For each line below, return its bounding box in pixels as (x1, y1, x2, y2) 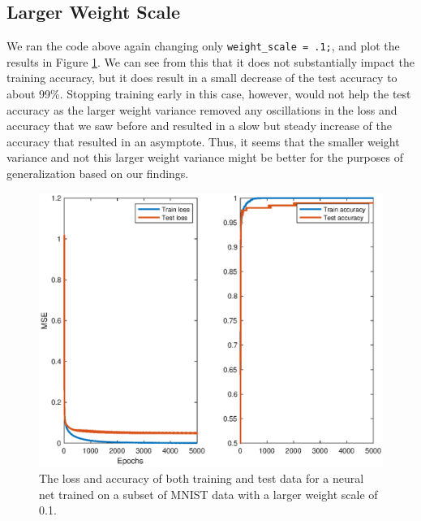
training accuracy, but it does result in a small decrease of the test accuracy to (6, 69, 397, 86)
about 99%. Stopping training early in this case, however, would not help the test (6, 85, 411, 102)
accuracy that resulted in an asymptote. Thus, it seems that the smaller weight (6, 132, 400, 150)
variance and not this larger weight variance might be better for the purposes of (6, 149, 403, 166)
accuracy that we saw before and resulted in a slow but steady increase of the (6, 117, 392, 134)
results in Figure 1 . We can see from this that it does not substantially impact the (6, 53, 415, 70)
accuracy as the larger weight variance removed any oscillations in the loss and (6, 101, 397, 118)
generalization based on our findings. (6, 165, 189, 182)
